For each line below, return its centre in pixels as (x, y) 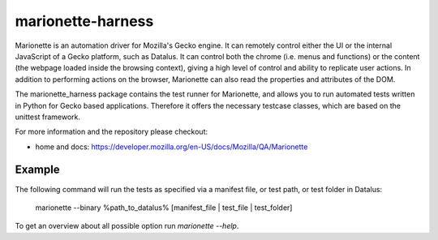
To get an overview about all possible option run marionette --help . (127, 226)
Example (37, 170)
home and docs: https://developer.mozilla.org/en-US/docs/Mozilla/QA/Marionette (172, 147)
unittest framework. (48, 117)
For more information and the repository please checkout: (112, 132)
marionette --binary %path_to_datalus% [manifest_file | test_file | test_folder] (164, 208)
